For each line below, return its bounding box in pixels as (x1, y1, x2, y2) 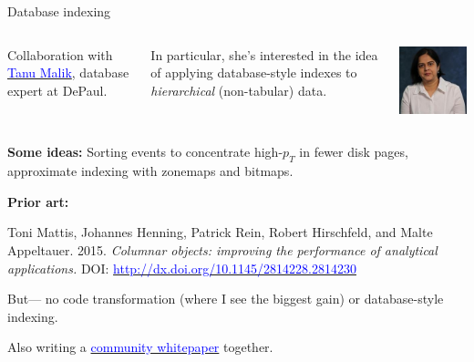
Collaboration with (7, 45, 113, 64)
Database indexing (7, 2, 111, 20)
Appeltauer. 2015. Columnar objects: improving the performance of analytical (7, 240, 438, 259)
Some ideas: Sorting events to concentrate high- (7, 142, 283, 161)
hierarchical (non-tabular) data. (150, 80, 327, 99)
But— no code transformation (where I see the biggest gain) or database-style (7, 289, 444, 308)
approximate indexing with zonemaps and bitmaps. (7, 161, 294, 181)
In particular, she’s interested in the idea (150, 45, 378, 64)
